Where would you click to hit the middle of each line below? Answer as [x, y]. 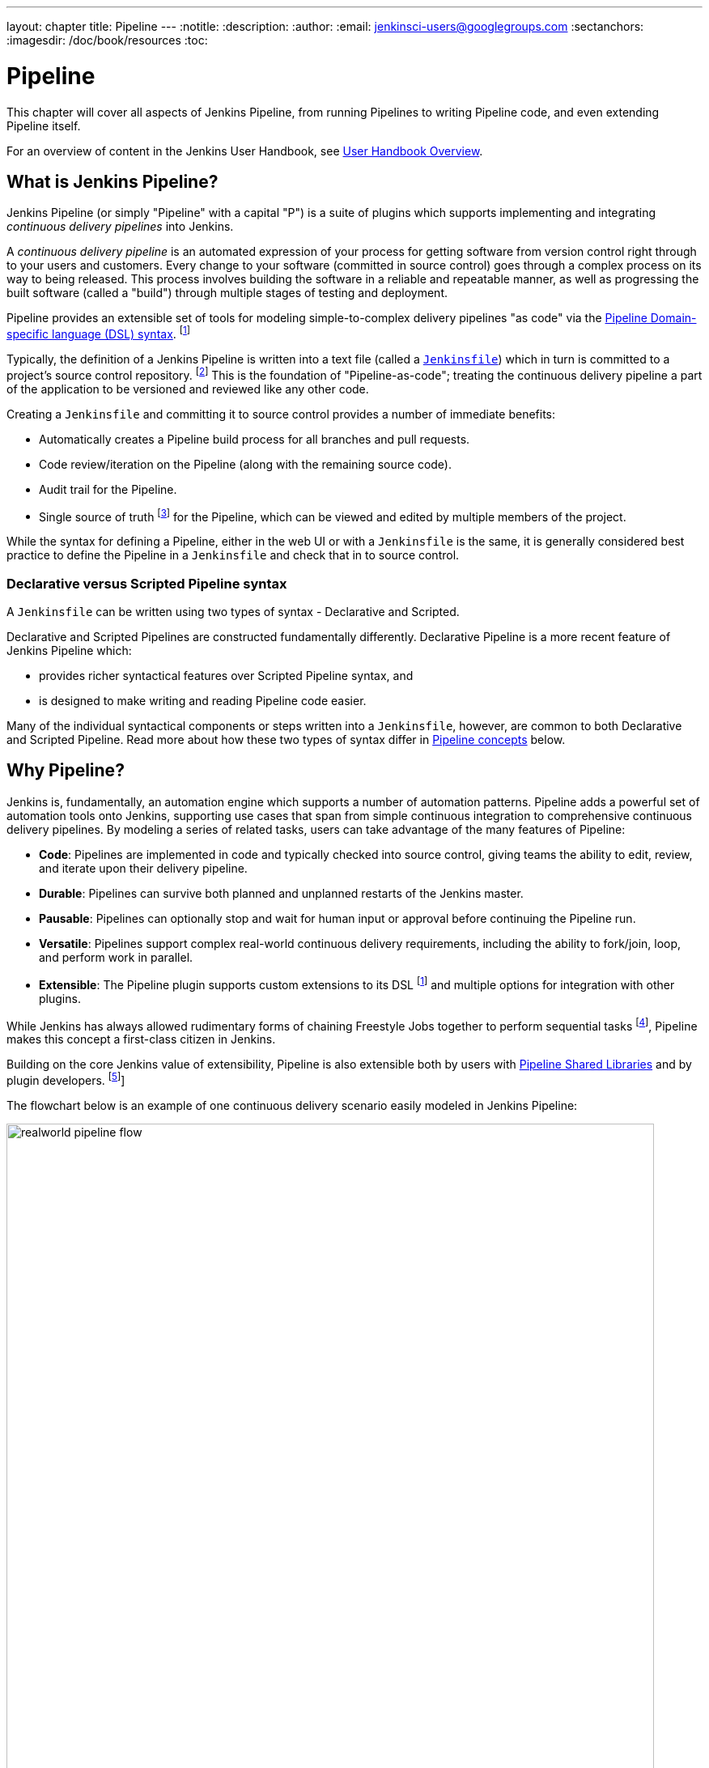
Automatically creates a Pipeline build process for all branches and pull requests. [255, 439]
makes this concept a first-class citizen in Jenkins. [141, 1039]
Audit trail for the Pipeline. [108, 489]
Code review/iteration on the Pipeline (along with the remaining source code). [246, 464]
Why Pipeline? [66, 771]
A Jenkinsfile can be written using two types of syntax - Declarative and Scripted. [233, 612]
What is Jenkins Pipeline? [113, 181]
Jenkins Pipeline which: [69, 651]
